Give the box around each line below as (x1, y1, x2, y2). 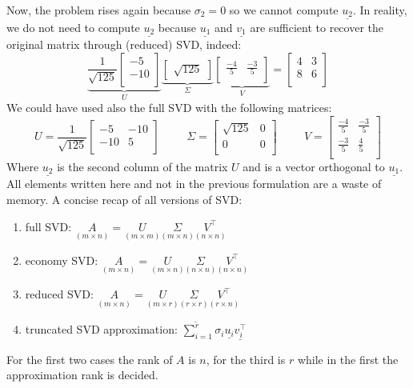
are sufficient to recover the (250, 18, 383, 35)
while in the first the (297, 350, 399, 367)
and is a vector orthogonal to (243, 158, 385, 174)
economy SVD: (25, 251, 98, 268)
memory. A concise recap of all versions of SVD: (6, 190, 243, 207)
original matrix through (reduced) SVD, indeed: (6, 36, 242, 53)
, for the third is (206, 350, 286, 367)
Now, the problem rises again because (6, 2, 191, 18)
